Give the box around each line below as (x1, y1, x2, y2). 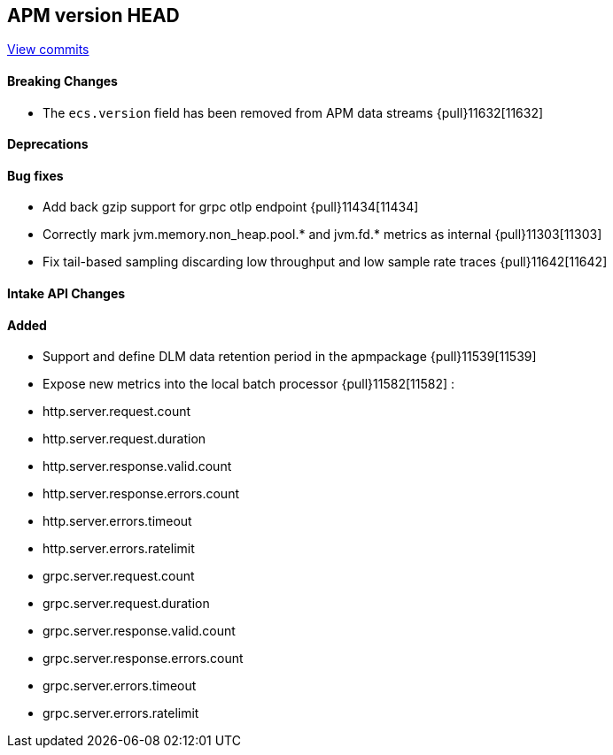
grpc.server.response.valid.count (43, 623, 236, 639)
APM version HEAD (7, 4, 180, 27)
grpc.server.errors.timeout (43, 678, 197, 694)
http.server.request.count (43, 404, 191, 420)
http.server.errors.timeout (43, 513, 192, 529)
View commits (7, 42, 89, 58)
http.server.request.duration (43, 431, 206, 447)
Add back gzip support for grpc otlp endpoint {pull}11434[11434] (43, 199, 419, 215)
